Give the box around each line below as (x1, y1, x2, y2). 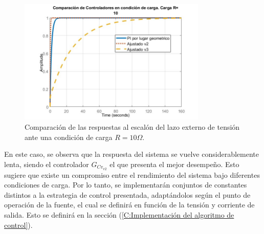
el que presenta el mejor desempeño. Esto (109, 158, 239, 169)
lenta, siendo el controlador (4, 158, 89, 169)
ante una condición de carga (25, 131, 113, 142)
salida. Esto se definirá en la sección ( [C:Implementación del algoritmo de (4, 209, 234, 220)
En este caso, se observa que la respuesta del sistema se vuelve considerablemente (4, 149, 259, 159)
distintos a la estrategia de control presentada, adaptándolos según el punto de (4, 189, 251, 200)
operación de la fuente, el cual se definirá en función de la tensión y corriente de (4, 199, 255, 210)
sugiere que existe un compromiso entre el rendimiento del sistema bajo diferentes (4, 169, 260, 180)
